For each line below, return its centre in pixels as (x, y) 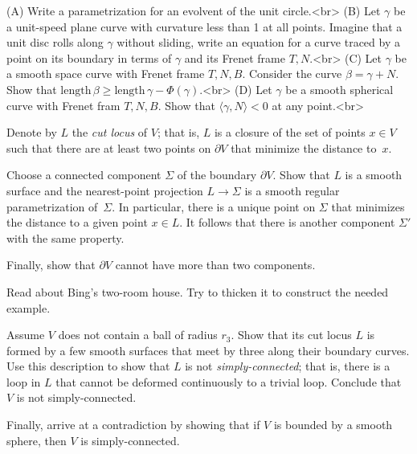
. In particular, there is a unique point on (214, 206)
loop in (24, 381)
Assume (26, 335)
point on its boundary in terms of (89, 57)
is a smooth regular (292, 190)
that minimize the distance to (304, 147)
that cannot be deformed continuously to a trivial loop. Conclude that (229, 381)
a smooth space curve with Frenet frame (106, 74)
